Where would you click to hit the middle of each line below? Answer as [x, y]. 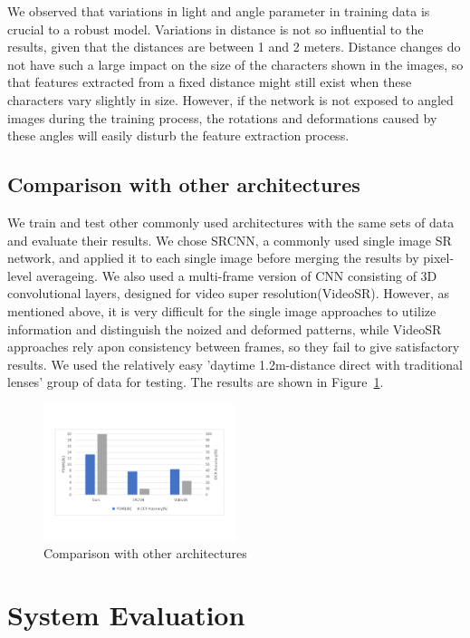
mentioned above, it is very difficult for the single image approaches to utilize [222, 310]
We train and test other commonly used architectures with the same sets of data [231, 222]
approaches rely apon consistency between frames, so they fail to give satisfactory [234, 347]
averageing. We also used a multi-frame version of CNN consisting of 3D [236, 275]
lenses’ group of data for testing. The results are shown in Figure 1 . [196, 382]
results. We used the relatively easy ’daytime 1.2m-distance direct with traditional [235, 364]
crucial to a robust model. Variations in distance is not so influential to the [216, 29]
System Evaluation [126, 615]
